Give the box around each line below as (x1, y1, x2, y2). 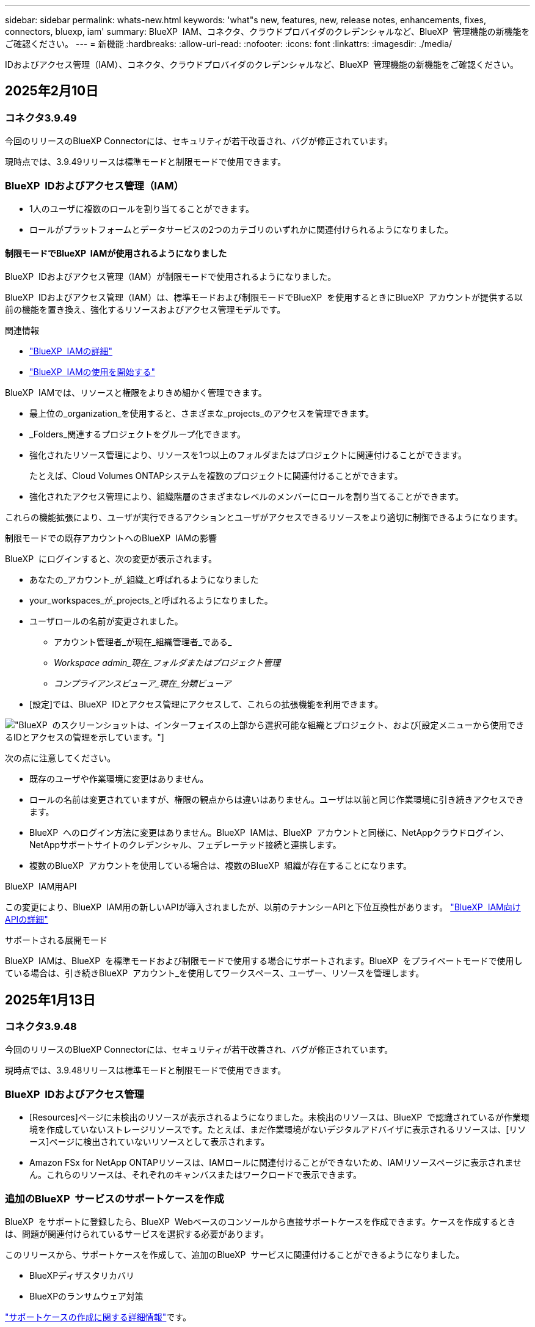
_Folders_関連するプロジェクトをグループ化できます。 (29, 429, 246, 440)
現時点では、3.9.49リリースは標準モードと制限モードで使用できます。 (5, 156, 286, 167)
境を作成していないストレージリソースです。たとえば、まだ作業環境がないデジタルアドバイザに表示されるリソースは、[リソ (29, 1124, 526, 1135)
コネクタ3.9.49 (5, 111, 77, 124)
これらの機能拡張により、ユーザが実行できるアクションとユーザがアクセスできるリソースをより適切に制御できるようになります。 (5, 512, 523, 523)
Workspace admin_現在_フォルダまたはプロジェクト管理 (54, 657, 281, 668)
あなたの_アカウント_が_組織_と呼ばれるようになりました (29, 574, 259, 585)
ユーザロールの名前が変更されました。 (29, 616, 183, 627)
